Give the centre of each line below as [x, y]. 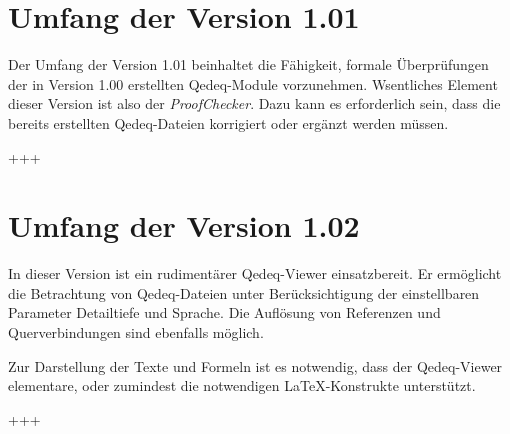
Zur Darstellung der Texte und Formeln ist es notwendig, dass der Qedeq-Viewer [255, 365]
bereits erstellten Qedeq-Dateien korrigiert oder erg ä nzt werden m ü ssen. [228, 122]
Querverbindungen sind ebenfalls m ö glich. [136, 332]
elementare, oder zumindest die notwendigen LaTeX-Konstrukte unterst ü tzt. [242, 385]
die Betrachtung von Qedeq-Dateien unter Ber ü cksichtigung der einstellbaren [244, 292]
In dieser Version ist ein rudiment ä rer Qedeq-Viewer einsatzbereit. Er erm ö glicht [255, 273]
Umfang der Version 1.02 [184, 225]
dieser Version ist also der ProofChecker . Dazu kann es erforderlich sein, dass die [254, 103]
